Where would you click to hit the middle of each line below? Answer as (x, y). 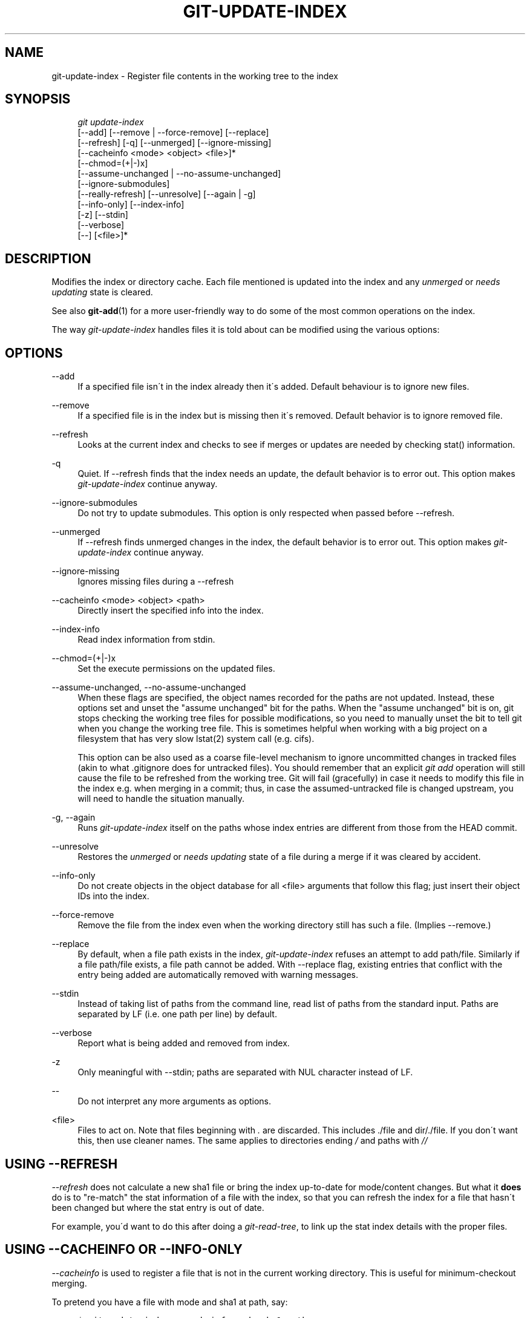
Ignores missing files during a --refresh (156, 582)
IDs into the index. (113, 896)
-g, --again (74, 818)
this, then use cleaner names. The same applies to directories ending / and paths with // (253, 1141)
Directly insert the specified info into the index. (171, 611)
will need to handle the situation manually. (161, 799)
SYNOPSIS (38, 99)
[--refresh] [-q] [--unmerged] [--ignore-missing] (175, 143)
